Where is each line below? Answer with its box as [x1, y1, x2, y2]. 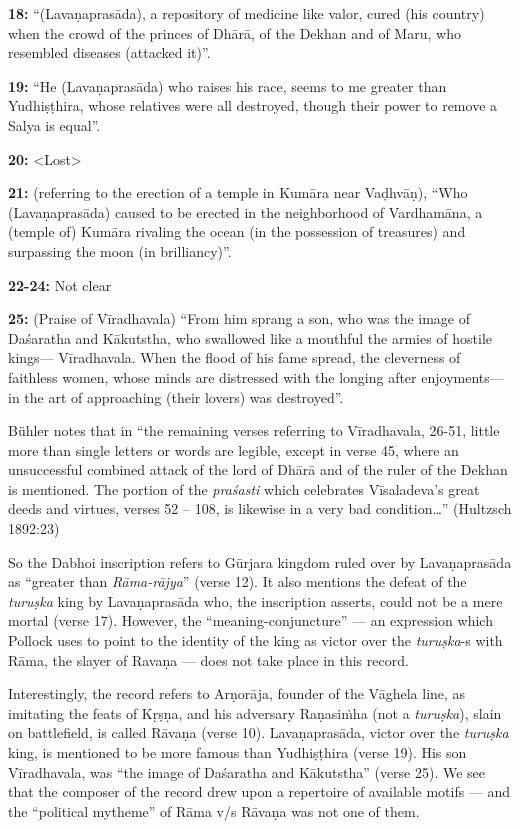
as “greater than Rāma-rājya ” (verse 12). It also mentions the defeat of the [8, 571, 467, 592]
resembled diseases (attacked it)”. [8, 42, 211, 63]
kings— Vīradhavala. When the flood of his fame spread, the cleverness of [8, 347, 461, 368]
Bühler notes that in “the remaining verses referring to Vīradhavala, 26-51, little [8, 420, 500, 441]
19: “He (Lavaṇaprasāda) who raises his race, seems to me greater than [8, 75, 447, 96]
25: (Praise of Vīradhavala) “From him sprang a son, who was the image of [8, 308, 471, 329]
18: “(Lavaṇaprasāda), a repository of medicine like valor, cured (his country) [8, 3, 485, 23]
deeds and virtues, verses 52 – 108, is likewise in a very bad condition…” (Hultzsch [8, 498, 512, 519]
